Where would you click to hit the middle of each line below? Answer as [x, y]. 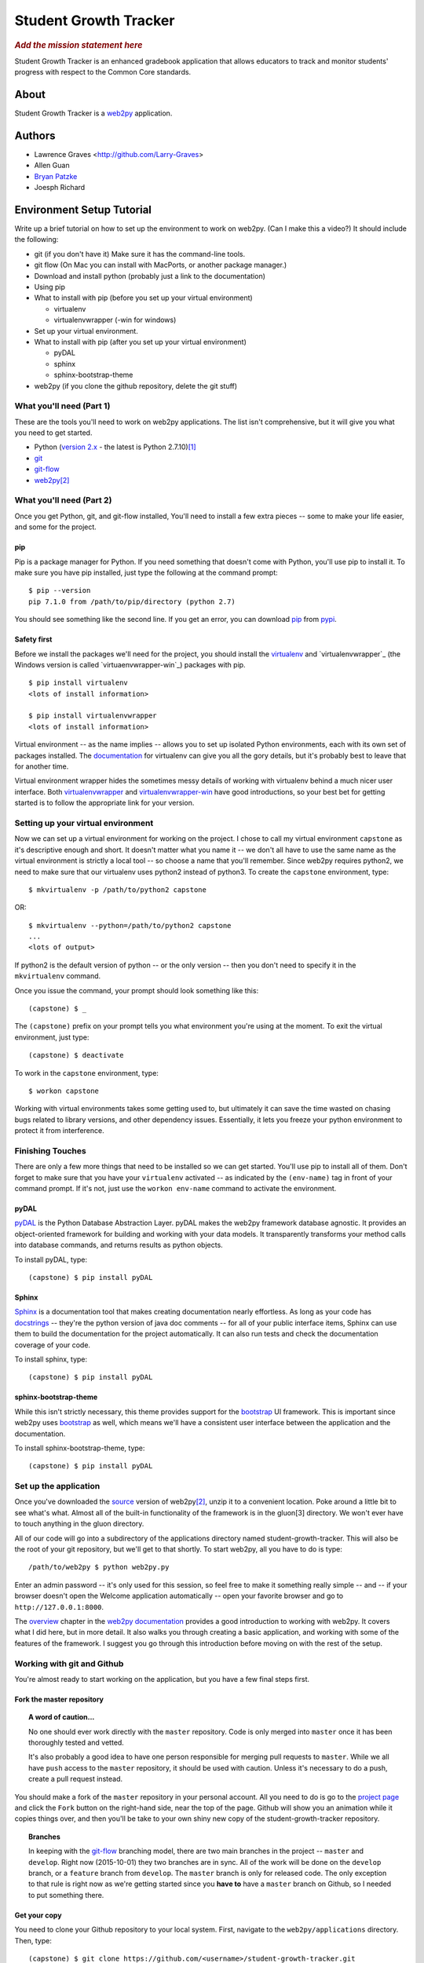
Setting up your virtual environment [84, 823]
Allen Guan [52, 166]
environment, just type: [52, 1037]
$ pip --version [60, 590]
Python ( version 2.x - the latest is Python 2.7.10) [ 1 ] [115, 447]
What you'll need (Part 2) [63, 500]
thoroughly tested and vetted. [77, 1742]
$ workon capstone [64, 1091]
